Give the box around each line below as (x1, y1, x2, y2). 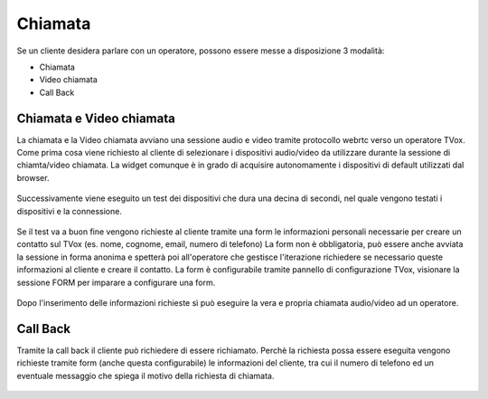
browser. (16, 172, 50, 183)
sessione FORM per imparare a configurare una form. (16, 277, 216, 288)
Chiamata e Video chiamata (16, 110, 175, 126)
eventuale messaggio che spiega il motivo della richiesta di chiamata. (16, 370, 275, 381)
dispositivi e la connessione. (16, 205, 122, 216)
